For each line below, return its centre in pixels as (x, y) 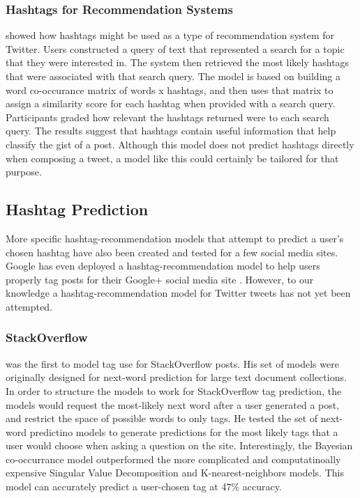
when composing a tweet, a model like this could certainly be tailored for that (172, 158)
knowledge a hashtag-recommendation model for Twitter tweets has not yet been (178, 293)
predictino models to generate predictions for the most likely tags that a (184, 431)
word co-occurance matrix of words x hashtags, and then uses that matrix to (170, 90)
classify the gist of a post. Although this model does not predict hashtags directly (180, 144)
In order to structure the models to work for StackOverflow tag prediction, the (174, 390)
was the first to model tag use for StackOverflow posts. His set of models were (172, 363)
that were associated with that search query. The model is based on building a (173, 76)
